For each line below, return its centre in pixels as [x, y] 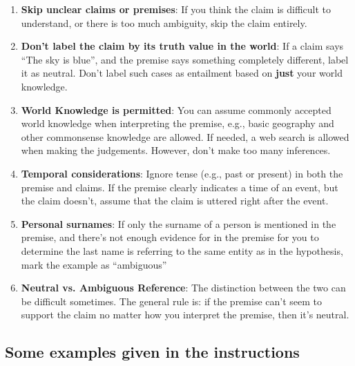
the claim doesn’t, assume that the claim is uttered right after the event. [175, 201]
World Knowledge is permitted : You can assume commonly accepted [176, 109]
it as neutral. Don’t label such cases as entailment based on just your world [182, 73]
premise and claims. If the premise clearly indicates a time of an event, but [180, 187]
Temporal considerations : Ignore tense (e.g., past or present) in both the [182, 173]
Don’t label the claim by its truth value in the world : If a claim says [182, 46]
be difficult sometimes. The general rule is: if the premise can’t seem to [171, 301]
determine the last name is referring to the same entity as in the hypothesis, [182, 250]
